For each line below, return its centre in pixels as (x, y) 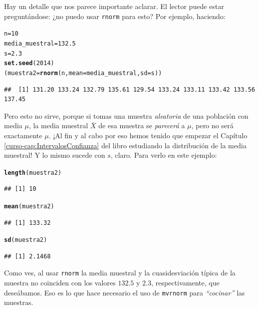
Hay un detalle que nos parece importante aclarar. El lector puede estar (114, 6)
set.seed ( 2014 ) (29, 63)
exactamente (23, 135)
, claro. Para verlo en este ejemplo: (164, 155)
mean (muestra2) (29, 206)
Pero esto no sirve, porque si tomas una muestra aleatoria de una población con (126, 115)
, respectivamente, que (185, 283)
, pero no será (212, 125)
